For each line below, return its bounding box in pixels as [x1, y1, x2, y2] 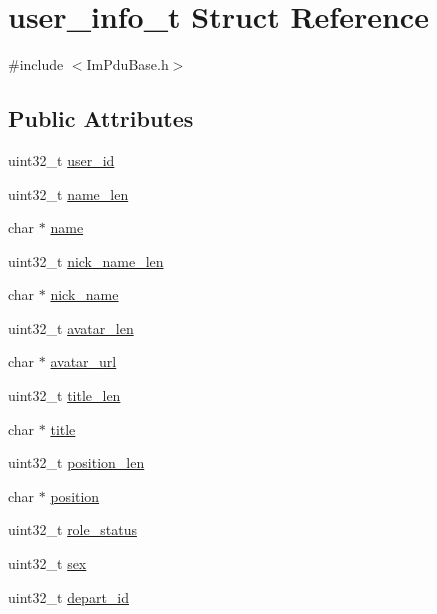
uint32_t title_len [8, 385, 121, 406]
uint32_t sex [8, 553, 87, 574]
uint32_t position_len [8, 452, 145, 473]
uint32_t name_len [8, 183, 129, 204]
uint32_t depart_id [8, 586, 130, 607]
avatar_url [50, 351, 117, 372]
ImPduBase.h [86, 54, 169, 75]
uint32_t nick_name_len [8, 250, 164, 271]
